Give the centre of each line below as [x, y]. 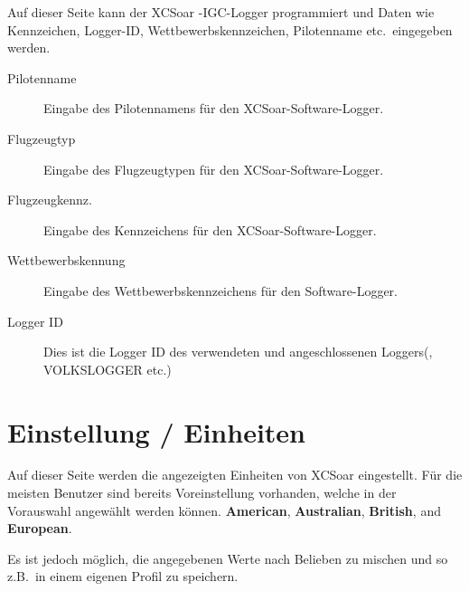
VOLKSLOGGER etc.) [108, 369]
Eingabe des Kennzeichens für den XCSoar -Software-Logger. [210, 229]
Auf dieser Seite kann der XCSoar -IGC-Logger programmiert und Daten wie [221, 12]
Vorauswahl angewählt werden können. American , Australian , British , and [224, 510]
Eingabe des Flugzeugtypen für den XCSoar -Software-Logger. [214, 169]
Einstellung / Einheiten [157, 431]
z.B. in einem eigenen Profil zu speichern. [123, 576]
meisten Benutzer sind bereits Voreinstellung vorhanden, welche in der [202, 493]
